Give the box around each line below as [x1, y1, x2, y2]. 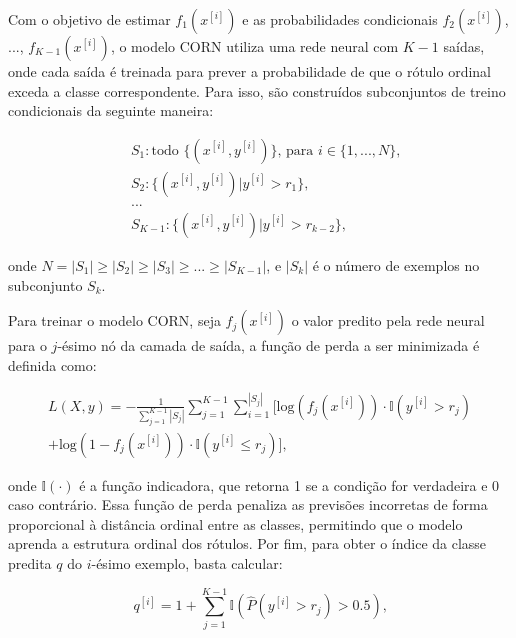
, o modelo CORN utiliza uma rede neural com [110, 36, 399, 56]
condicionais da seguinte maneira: [8, 100, 214, 121]
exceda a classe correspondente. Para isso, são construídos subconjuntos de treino [8, 80, 506, 101]
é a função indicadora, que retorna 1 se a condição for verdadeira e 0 [79, 474, 500, 495]
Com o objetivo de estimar [8, 9, 171, 29]
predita [8, 552, 52, 573]
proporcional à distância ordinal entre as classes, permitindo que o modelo [8, 513, 463, 534]
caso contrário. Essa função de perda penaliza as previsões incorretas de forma [8, 494, 488, 515]
